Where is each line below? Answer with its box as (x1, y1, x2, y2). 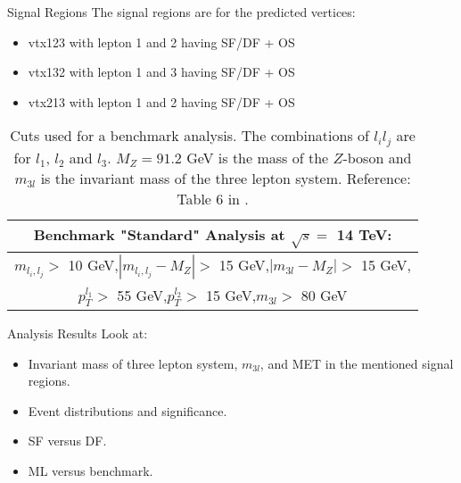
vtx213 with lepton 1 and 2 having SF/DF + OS (28, 92, 295, 111)
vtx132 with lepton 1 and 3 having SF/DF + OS (28, 62, 295, 81)
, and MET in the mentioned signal (259, 354, 454, 372)
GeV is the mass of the (186, 147, 329, 169)
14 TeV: (336, 224, 392, 246)
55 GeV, (117, 284, 168, 305)
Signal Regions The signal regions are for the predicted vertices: (7, 3, 356, 21)
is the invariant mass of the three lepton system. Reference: (40, 168, 411, 189)
